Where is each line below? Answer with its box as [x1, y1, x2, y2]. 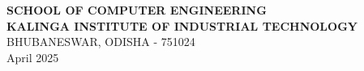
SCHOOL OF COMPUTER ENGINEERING [6, 2, 267, 18]
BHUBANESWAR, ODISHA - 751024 [6, 33, 195, 50]
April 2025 [6, 48, 59, 65]
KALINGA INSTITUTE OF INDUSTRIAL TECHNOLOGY [6, 17, 358, 34]
